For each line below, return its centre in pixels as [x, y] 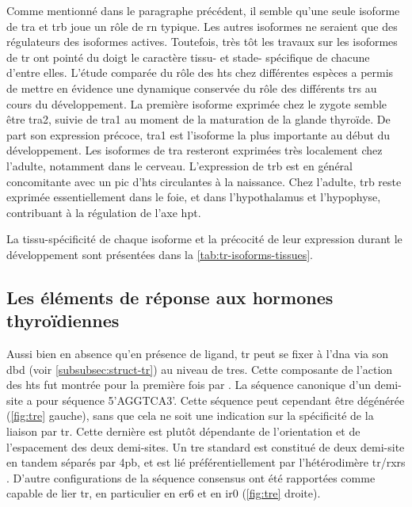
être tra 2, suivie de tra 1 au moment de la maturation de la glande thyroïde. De [198, 119]
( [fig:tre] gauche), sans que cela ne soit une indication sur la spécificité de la [190, 416]
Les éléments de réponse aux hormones [170, 297]
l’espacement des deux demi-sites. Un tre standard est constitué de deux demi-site [206, 446]
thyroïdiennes [63, 320]
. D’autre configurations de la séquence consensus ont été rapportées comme [191, 477]
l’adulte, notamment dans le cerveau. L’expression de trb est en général [179, 165]
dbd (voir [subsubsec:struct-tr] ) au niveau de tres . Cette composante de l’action [200, 369]
